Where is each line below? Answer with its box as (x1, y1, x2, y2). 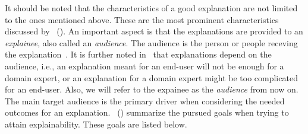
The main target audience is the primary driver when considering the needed (5, 94, 285, 107)
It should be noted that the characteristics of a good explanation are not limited (5, 2, 298, 14)
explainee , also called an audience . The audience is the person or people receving (5, 36, 298, 49)
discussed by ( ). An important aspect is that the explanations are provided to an (5, 25, 303, 37)
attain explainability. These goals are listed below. (5, 117, 187, 130)
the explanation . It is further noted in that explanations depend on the (5, 48, 272, 60)
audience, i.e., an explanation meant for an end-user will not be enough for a (5, 59, 284, 72)
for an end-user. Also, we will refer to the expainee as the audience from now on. (5, 83, 298, 95)
